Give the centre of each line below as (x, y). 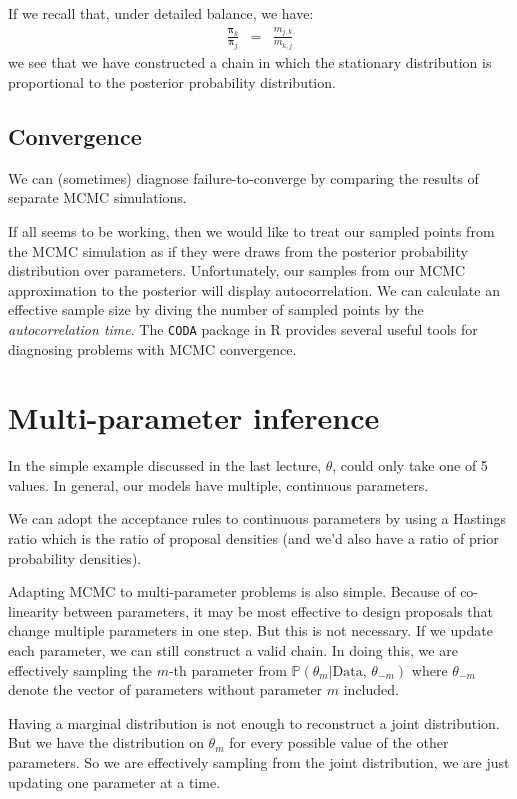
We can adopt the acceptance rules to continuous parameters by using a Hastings (257, 518)
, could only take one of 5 (410, 465)
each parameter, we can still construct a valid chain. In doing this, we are (233, 650)
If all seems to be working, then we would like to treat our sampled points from (251, 230)
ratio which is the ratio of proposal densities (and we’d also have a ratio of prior (253, 538)
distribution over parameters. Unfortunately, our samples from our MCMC (237, 270)
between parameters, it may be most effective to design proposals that (278, 610)
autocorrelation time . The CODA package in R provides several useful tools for (243, 328)
